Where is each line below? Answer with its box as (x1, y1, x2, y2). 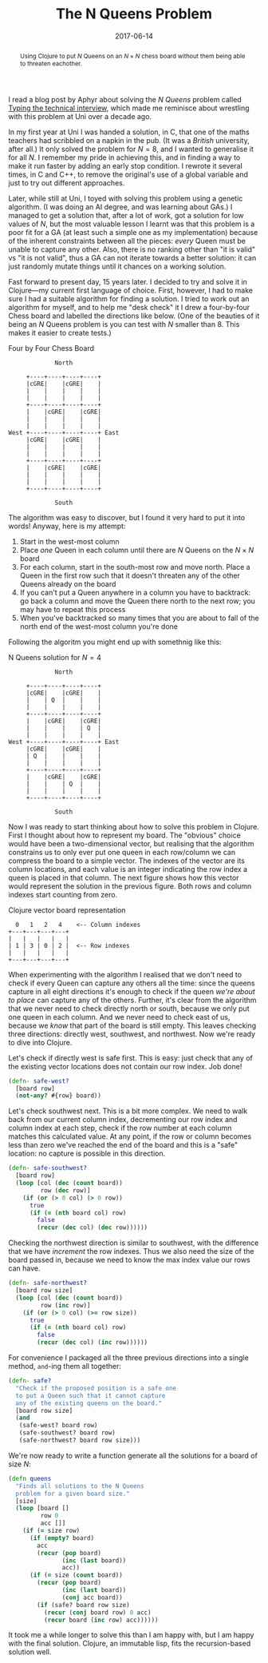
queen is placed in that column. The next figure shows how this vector (8, 873, 239, 882)
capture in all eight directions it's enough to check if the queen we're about (8, 986, 255, 996)
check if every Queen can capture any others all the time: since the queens (8, 978, 255, 988)
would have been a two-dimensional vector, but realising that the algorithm (8, 838, 254, 848)
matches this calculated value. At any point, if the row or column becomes (8, 1132, 252, 1141)
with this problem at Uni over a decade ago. (8, 111, 152, 121)
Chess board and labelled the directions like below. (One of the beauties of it (8, 311, 260, 320)
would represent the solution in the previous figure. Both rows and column (8, 881, 252, 891)
